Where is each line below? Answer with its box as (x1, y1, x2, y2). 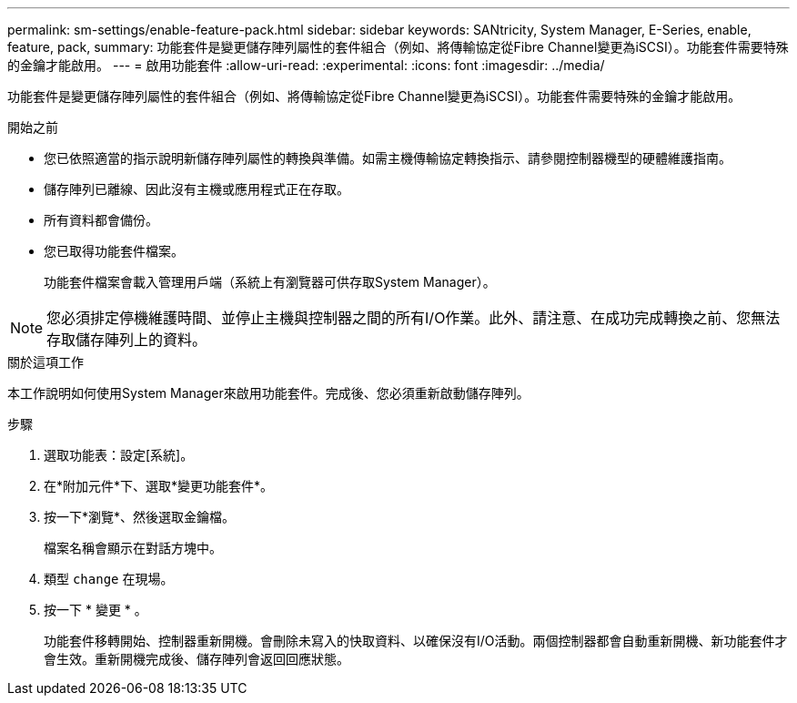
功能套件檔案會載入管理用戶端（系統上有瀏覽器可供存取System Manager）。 (44, 274, 496, 290)
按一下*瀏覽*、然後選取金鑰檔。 (44, 509, 236, 525)
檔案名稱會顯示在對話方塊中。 (44, 540, 222, 555)
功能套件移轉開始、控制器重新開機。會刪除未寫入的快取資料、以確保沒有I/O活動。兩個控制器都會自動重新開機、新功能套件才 (44, 633, 788, 648)
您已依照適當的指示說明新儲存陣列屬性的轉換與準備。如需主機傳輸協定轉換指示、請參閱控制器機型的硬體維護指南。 (44, 150, 731, 166)
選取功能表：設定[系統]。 (44, 447, 194, 463)
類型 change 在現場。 (44, 571, 174, 586)
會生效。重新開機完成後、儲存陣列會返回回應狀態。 (44, 651, 349, 667)
